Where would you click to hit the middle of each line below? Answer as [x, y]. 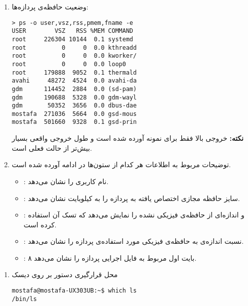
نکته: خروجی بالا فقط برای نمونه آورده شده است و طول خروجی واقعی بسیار [127, 138]
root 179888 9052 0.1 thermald [74, 72]
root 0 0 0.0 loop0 [69, 64]
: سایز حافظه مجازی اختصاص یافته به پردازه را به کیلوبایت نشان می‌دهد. [132, 198]
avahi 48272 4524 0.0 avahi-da [74, 81]
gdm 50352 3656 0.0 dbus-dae [74, 106]
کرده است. [40, 224]
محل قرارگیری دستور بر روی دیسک [65, 274]
